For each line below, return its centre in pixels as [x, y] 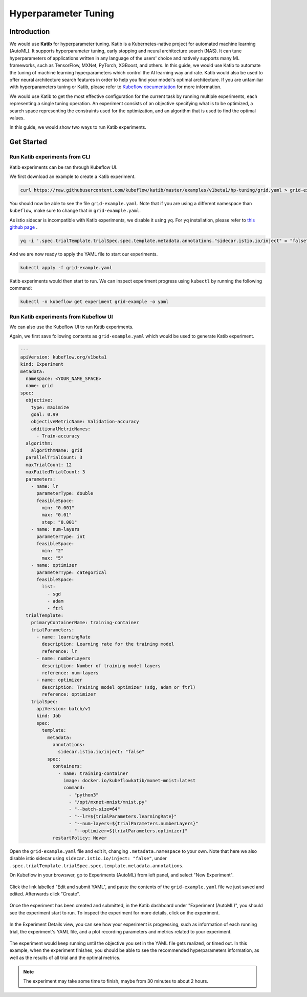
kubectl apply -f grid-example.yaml [66, 267]
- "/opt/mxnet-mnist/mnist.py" [108, 802]
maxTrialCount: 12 [49, 465]
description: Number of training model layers [101, 666]
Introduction [30, 32]
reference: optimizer [69, 694]
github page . [24, 227]
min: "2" [53, 551]
